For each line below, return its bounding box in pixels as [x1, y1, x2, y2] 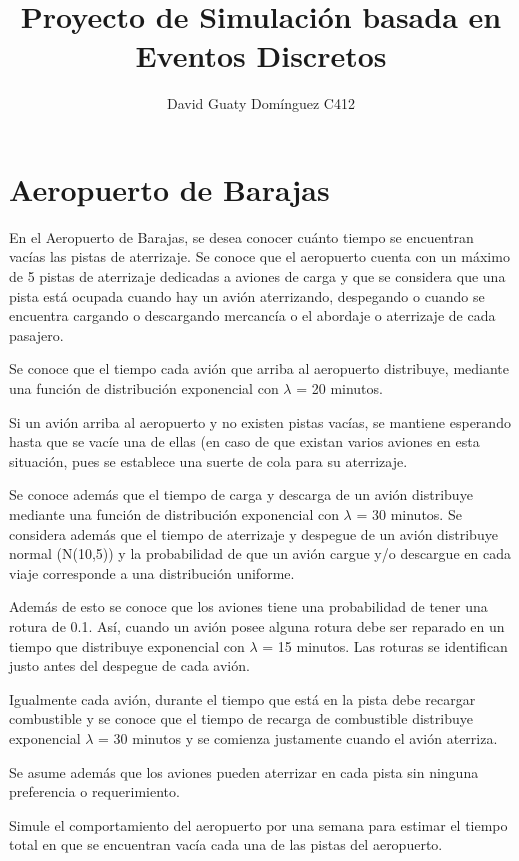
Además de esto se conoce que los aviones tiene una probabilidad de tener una [9, 596, 488, 617]
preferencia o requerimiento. [9, 781, 180, 802]
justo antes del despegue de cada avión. [9, 655, 250, 676]
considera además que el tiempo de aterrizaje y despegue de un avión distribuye [9, 523, 498, 544]
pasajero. [9, 324, 64, 345]
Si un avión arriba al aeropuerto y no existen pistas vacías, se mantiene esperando [9, 411, 511, 432]
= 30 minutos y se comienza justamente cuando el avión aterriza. [98, 727, 498, 748]
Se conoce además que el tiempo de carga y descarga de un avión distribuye [9, 484, 473, 505]
